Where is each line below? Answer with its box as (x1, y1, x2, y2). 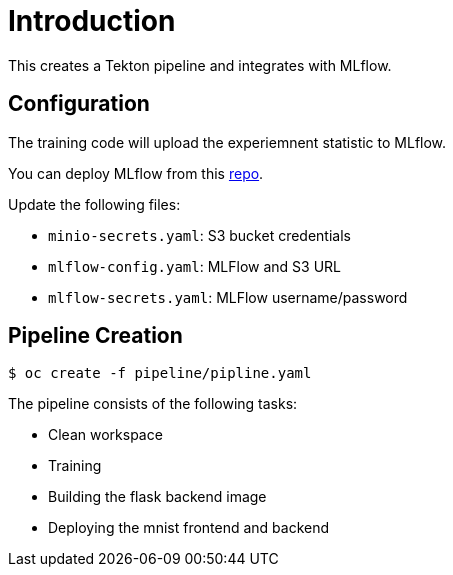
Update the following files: (8, 195, 181, 213)
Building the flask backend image (48, 488, 267, 506)
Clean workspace (48, 426, 163, 444)
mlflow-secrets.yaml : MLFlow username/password (48, 288, 408, 306)
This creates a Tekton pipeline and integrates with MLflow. (8, 56, 392, 74)
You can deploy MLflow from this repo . (8, 164, 264, 182)
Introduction (8, 4, 176, 38)
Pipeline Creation (8, 323, 183, 349)
